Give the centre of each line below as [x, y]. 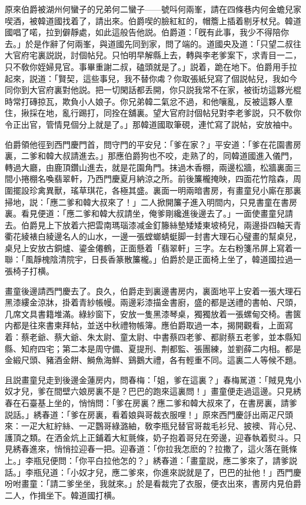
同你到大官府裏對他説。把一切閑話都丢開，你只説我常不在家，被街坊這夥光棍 [153, 90]
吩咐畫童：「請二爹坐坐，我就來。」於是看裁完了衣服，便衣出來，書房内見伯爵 [153, 484]
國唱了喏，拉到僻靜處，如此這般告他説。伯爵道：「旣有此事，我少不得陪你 [147, 32]
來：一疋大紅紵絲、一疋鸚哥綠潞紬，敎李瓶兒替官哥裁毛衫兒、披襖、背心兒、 [153, 426]
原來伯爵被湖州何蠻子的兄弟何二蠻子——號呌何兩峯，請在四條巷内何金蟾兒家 [153, 9]
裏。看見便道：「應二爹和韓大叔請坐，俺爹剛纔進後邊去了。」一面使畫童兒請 [149, 213]
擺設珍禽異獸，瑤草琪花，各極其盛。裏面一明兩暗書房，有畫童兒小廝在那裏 [157, 190]
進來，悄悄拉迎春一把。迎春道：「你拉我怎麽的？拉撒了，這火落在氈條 [163, 449]
